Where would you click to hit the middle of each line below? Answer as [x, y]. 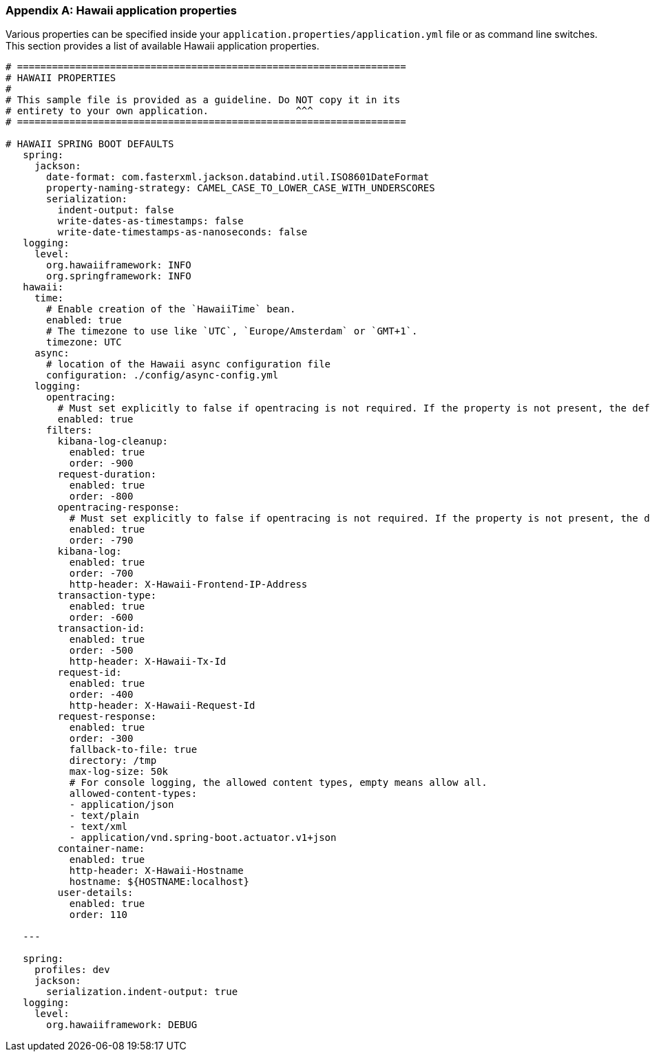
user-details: [95, 893]
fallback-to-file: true [133, 750]
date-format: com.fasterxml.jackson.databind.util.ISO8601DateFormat [238, 177]
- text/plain [104, 816]
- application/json [122, 805]
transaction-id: [101, 629]
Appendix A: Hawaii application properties [122, 10]
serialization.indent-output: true [142, 992]
